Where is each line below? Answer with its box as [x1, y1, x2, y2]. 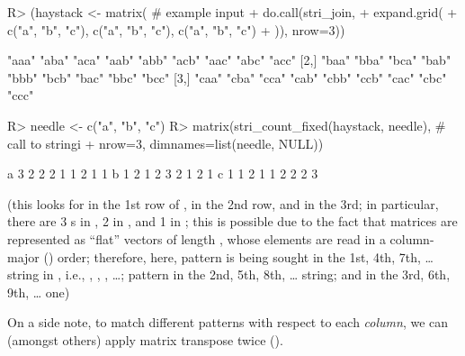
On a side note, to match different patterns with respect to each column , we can [7, 313, 449, 332]
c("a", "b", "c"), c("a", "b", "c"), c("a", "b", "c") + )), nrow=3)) [7, 20, 345, 39]
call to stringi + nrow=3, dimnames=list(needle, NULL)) [7, 133, 324, 152]
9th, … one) [7, 282, 70, 301]
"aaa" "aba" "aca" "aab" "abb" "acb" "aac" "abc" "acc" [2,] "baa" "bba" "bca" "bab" [7, 50, 452, 69]
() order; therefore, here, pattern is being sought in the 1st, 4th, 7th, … [43, 247, 434, 266]
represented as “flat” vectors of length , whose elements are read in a [7, 229, 386, 248]
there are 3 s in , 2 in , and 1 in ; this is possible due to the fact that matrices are [7, 212, 458, 231]
